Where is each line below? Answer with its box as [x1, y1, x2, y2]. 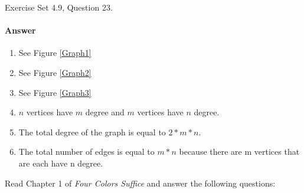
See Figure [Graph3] [18, 86, 91, 98]
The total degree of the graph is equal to [18, 125, 166, 138]
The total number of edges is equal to [18, 145, 155, 158]
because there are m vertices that [179, 145, 300, 158]
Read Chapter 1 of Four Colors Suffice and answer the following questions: [5, 177, 276, 189]
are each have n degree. [18, 157, 103, 169]
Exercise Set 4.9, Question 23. [5, 1, 113, 13]
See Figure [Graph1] [18, 46, 91, 59]
